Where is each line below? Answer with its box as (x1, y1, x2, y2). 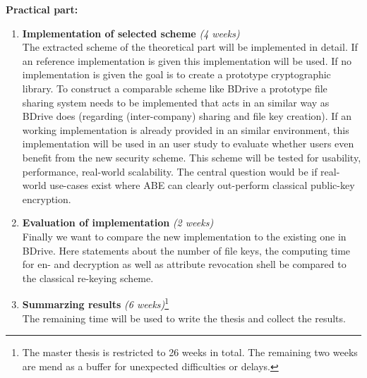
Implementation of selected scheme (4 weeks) (22, 25, 240, 40)
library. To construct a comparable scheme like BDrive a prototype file (22, 80, 327, 95)
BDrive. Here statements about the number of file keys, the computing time (22, 243, 351, 257)
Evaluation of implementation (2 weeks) (22, 215, 214, 230)
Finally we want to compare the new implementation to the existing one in (22, 228, 347, 243)
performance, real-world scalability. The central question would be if (22, 164, 318, 178)
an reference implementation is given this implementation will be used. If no (22, 53, 351, 68)
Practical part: (6, 2, 78, 16)
